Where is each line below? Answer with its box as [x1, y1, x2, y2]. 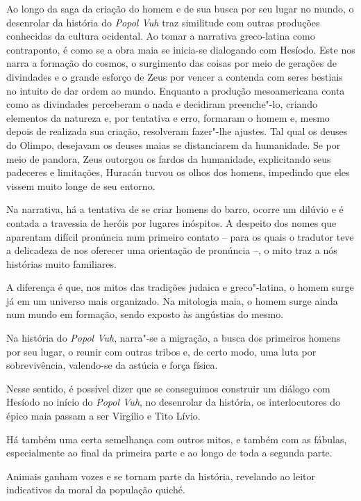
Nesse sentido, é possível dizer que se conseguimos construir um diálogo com [6, 381, 330, 395]
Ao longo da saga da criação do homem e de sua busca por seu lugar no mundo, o [6, 1, 354, 15]
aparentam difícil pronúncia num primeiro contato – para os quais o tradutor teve [6, 229, 354, 244]
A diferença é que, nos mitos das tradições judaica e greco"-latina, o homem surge [6, 280, 354, 294]
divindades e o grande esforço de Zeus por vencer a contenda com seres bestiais [6, 69, 343, 83]
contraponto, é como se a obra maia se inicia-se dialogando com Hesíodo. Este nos [6, 42, 355, 56]
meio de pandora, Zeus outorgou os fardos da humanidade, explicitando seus [6, 151, 331, 166]
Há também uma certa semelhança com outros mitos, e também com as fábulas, [6, 431, 347, 446]
